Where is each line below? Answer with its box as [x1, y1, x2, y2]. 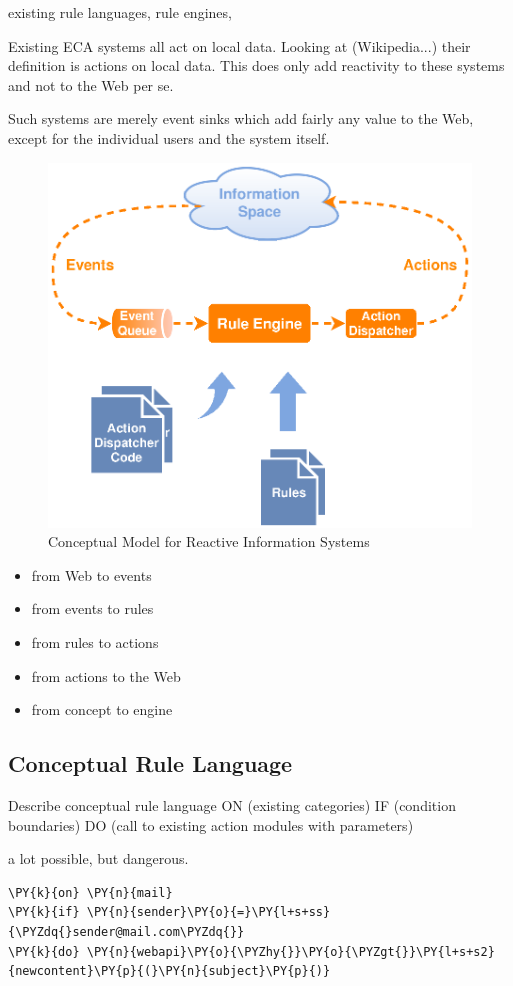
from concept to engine [31, 699, 173, 720]
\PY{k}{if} [8, 905, 80, 920]
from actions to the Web [31, 665, 181, 686]
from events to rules [31, 598, 154, 619]
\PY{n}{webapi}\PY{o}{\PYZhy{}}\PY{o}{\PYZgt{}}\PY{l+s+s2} [86, 944, 495, 959]
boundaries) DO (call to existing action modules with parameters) [8, 814, 414, 835]
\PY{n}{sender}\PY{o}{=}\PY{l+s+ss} [86, 905, 331, 920]
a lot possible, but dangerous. [8, 848, 189, 869]
